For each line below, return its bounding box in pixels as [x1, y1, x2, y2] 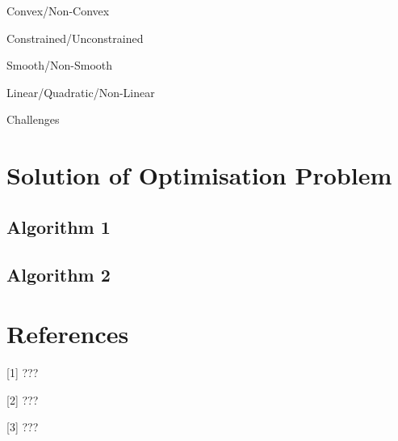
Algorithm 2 [6, 261, 111, 286]
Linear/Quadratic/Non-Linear [6, 83, 155, 100]
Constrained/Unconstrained [6, 29, 144, 46]
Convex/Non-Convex [6, 2, 110, 19]
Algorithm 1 [6, 214, 111, 239]
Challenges [6, 111, 60, 128]
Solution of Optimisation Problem [6, 159, 392, 192]
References [6, 317, 129, 350]
